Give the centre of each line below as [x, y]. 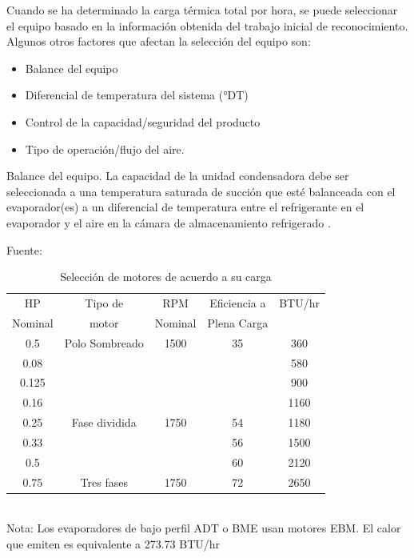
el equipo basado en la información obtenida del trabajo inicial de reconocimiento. [207, 25]
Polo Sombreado [104, 342]
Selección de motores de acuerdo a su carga [166, 277]
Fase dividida [104, 422]
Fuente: [24, 249]
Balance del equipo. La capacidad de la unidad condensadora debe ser [178, 176]
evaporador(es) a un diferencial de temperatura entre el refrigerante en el [185, 207]
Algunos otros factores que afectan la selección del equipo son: [159, 41]
